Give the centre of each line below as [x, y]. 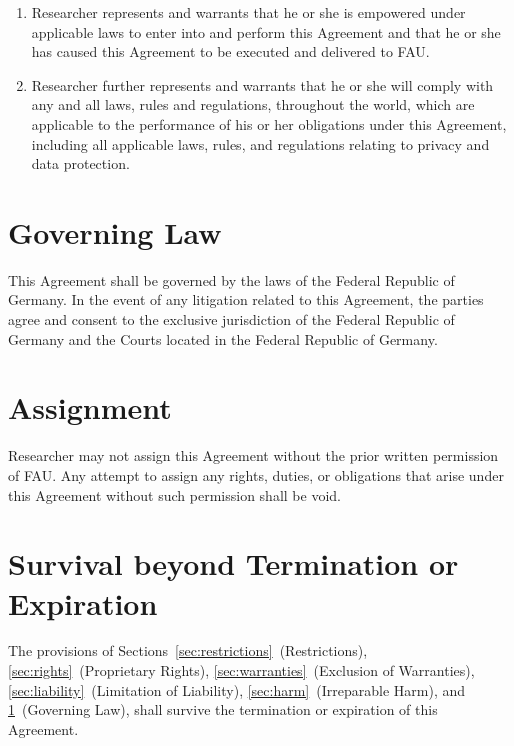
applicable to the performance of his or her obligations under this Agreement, [269, 123]
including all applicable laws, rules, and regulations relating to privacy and [260, 143]
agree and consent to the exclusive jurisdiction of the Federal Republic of [231, 319]
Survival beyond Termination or [233, 563]
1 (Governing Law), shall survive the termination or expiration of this [223, 709]
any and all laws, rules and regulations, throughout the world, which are [253, 104]
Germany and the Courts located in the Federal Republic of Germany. [223, 338]
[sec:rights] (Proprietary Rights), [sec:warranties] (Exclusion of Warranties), [241, 670]
